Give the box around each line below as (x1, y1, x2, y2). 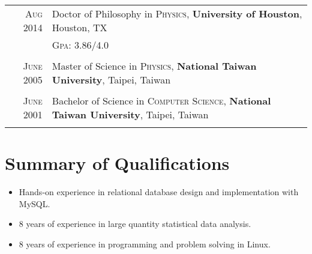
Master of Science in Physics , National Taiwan (52, 59, 257, 73)
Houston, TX (52, 20, 107, 34)
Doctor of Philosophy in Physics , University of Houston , (52, 7, 302, 20)
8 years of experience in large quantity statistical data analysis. (19, 217, 251, 230)
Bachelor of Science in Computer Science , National (52, 94, 271, 107)
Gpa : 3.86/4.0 (52, 38, 109, 52)
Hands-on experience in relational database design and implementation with (19, 186, 299, 198)
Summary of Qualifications (5, 151, 230, 175)
